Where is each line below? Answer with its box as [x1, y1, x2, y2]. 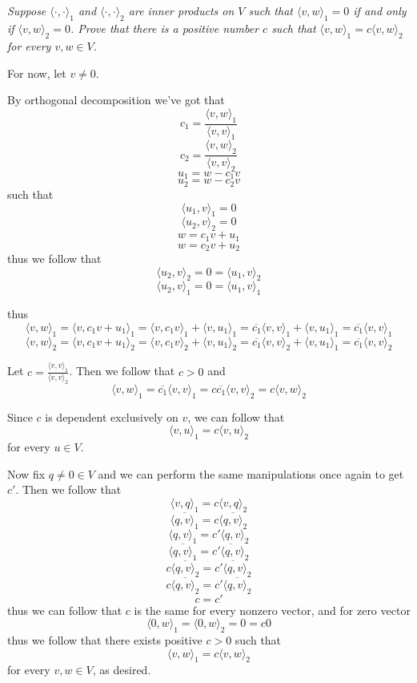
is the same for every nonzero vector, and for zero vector [134, 601, 411, 618]
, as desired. [92, 661, 151, 678]
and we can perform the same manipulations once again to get [98, 465, 404, 482]
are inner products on [128, 2, 235, 19]
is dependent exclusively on [45, 408, 178, 425]
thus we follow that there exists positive [7, 631, 202, 648]
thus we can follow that [7, 601, 122, 618]
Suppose [7, 2, 46, 19]
